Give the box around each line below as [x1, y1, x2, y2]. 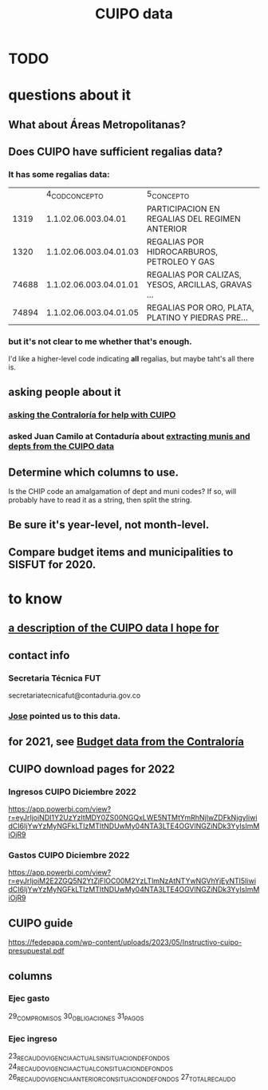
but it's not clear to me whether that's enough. [8, 336, 193, 347]
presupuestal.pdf [8, 946, 65, 956]
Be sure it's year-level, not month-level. [8, 518, 210, 531]
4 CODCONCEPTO [45, 188, 104, 201]
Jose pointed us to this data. [8, 710, 121, 721]
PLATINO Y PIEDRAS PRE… [146, 312, 249, 323]
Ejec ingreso [8, 1033, 57, 1044]
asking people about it [8, 385, 121, 399]
